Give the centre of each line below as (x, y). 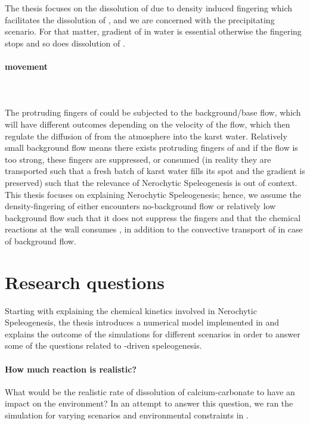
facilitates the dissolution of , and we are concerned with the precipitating (140, 19)
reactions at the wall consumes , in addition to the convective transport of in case (154, 229)
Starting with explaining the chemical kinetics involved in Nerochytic (131, 310)
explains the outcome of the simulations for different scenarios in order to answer (153, 334)
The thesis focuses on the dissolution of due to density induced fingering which (149, 8)
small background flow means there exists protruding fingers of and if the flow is (151, 148)
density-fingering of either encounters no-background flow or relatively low (140, 206)
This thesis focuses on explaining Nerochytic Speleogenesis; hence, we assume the (153, 194)
